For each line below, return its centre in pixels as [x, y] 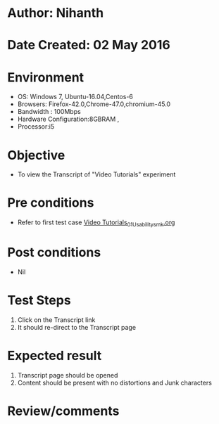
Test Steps [39, 301]
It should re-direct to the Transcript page [76, 327]
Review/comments [63, 411]
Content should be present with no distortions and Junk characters [115, 383]
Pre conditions [51, 203]
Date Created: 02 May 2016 [89, 45]
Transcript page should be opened [68, 375]
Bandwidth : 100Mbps [49, 112]
